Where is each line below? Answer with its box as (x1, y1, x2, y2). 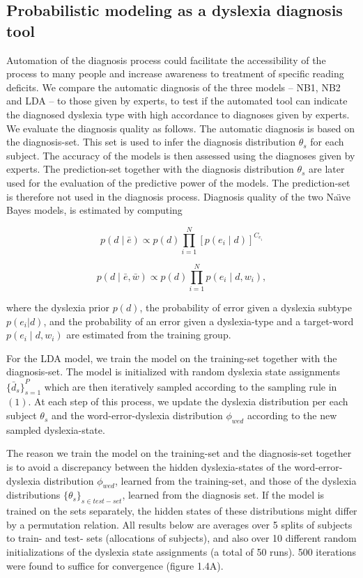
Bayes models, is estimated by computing (6, 203, 183, 217)
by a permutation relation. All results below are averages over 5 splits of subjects (6, 517, 353, 531)
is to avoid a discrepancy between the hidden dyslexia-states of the (6, 460, 291, 474)
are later (309, 162, 345, 176)
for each (310, 134, 344, 149)
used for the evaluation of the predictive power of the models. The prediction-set (6, 175, 350, 189)
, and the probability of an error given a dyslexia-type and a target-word (43, 313, 354, 328)
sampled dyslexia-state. (6, 422, 105, 437)
